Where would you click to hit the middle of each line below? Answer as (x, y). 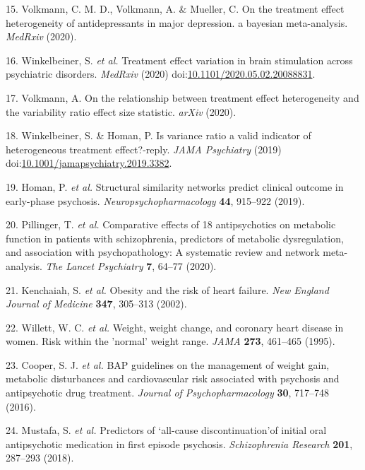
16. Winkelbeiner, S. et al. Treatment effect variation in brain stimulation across (179, 60)
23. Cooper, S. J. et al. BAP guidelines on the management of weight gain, (168, 364)
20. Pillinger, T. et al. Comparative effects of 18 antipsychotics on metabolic (171, 224)
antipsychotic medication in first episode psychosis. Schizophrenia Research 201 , (179, 443)
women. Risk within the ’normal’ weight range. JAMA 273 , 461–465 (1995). (170, 341)
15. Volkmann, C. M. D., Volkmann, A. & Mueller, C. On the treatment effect (175, 8)
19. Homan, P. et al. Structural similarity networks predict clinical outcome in (175, 186)
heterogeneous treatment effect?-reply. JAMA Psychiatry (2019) (144, 149)
